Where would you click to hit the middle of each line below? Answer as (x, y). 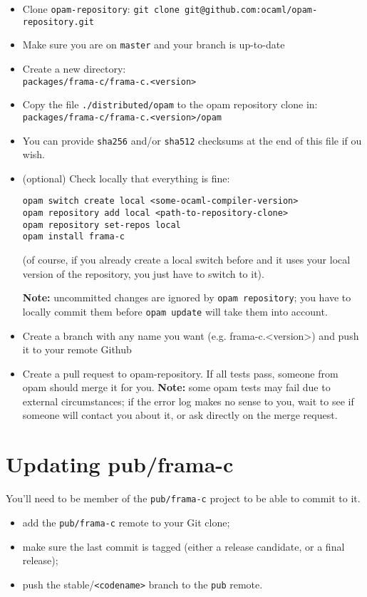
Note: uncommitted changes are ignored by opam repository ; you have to (187, 297)
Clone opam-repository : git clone (101, 9)
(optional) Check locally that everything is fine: (126, 178)
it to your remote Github (77, 349)
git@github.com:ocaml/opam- (251, 10)
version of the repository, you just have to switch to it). (143, 273)
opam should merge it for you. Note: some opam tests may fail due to (176, 387)
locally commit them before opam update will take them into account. (175, 311)
